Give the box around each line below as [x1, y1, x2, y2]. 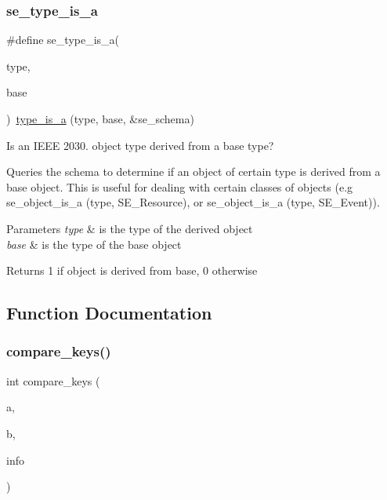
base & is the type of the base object [6, 235, 182, 252]
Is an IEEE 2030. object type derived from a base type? [6, 137, 274, 153]
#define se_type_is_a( [6, 31, 120, 48]
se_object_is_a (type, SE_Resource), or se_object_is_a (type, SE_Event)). [6, 194, 380, 210]
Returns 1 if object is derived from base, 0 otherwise [6, 262, 258, 279]
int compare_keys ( [6, 372, 100, 389]
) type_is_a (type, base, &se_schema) [6, 111, 194, 126]
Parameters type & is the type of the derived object [6, 220, 253, 236]
